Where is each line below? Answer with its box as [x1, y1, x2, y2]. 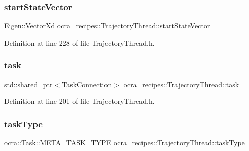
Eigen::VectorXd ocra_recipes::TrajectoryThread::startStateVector [4, 20, 210, 31]
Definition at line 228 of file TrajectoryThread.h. [4, 37, 155, 48]
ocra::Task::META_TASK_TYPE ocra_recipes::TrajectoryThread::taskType [4, 137, 245, 148]
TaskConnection [62, 79, 112, 89]
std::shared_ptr [4, 79, 53, 89]
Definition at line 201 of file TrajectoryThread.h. [4, 96, 155, 106]
